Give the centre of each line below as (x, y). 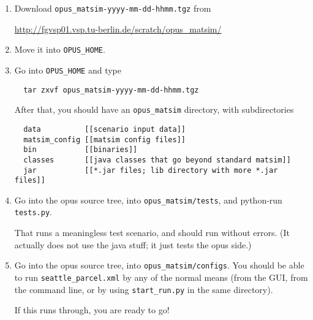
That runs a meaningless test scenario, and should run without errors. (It (152, 233)
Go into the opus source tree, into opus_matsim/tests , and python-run (148, 200)
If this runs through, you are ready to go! (92, 310)
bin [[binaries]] (81, 150)
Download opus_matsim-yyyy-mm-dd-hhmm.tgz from (113, 8)
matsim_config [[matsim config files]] (104, 139)
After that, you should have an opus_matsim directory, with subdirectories (154, 109)
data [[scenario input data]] (104, 129)
